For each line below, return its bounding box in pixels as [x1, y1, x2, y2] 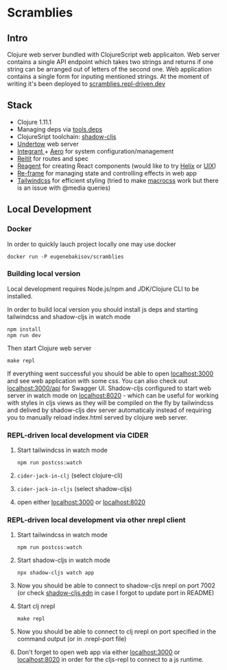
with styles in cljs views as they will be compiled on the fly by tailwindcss [7, 398, 214, 407]
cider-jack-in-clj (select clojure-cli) [16, 471, 123, 479]
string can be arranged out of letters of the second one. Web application [7, 65, 212, 73]
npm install [7, 325, 41, 333]
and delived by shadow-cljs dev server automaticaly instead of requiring [7, 406, 212, 414]
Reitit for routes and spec [16, 154, 89, 162]
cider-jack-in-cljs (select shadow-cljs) [16, 485, 132, 493]
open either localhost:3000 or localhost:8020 [16, 498, 146, 506]
